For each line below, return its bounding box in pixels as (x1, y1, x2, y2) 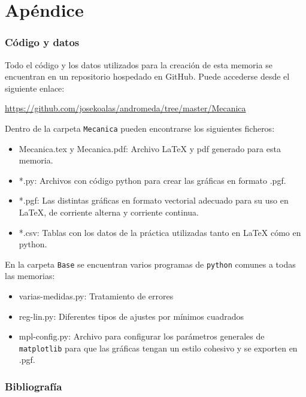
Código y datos (5, 35, 80, 50)
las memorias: (5, 269, 55, 282)
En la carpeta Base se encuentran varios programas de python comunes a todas (5, 257, 296, 270)
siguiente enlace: (5, 81, 65, 94)
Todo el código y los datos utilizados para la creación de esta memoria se (5, 58, 272, 71)
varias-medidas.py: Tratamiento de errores (19, 290, 174, 302)
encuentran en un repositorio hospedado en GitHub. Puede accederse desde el (5, 70, 290, 83)
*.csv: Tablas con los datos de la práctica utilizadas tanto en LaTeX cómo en (19, 226, 301, 238)
